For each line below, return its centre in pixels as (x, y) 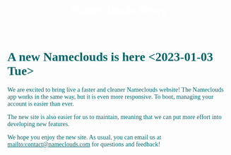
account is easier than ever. (41, 104)
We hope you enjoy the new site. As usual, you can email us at (84, 137)
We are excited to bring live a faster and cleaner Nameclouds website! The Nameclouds (115, 90)
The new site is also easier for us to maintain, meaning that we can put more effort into (114, 117)
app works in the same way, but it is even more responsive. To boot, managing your (111, 97)
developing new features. (38, 124)
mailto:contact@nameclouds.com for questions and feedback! (84, 144)
